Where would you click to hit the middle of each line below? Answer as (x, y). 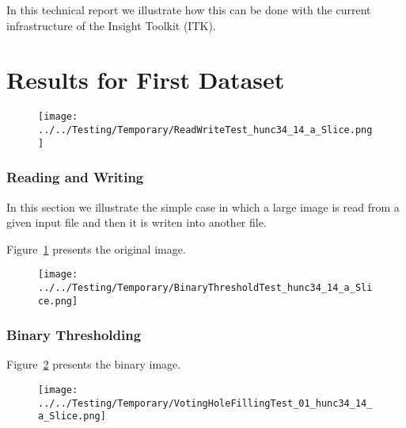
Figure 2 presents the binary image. (94, 364)
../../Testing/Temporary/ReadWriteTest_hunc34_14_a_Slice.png (205, 130)
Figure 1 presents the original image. (96, 248)
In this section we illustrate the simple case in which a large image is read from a (203, 206)
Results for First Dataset (146, 80)
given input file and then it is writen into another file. (137, 222)
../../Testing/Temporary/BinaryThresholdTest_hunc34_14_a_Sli (205, 287)
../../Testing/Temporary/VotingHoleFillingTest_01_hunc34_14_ (205, 403)
